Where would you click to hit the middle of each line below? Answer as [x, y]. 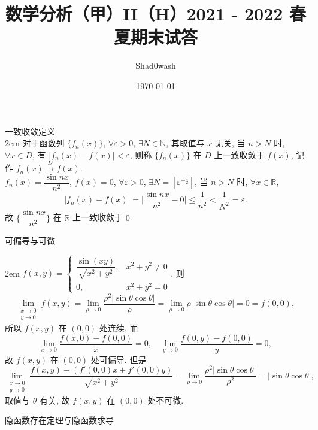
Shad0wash [156, 66]
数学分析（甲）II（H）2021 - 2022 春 [156, 13]
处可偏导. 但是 [119, 359]
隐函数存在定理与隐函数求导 [59, 420]
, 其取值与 [185, 143]
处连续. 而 [119, 328]
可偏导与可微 [30, 240]
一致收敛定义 [30, 131]
